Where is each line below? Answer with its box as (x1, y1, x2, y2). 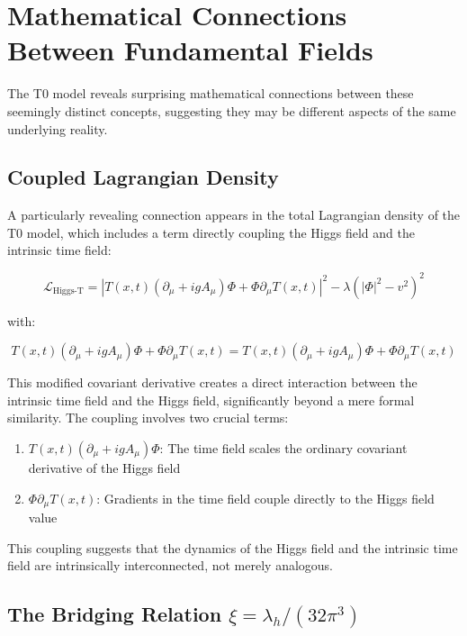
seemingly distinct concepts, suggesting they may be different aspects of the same (7, 101, 456, 120)
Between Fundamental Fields (7, 32, 373, 68)
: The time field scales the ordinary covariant (159, 438, 408, 457)
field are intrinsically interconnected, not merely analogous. (7, 556, 333, 575)
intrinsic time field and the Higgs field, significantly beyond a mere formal (7, 390, 415, 409)
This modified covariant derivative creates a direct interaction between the (7, 373, 418, 392)
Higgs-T (52, 286, 84, 296)
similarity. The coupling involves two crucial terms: (7, 408, 289, 427)
